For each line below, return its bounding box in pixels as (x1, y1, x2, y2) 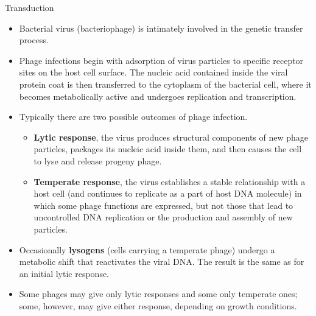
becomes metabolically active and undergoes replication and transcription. (19, 90, 297, 102)
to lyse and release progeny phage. (33, 154, 162, 167)
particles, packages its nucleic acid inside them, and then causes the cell (33, 142, 302, 155)
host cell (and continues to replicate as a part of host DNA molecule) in (33, 187, 302, 200)
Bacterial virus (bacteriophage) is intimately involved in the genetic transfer (19, 21, 303, 34)
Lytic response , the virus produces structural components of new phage (33, 130, 309, 143)
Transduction (5, 1, 54, 13)
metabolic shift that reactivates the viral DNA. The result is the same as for (19, 255, 304, 268)
